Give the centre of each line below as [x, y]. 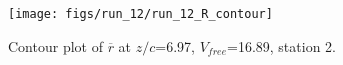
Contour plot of [55, 45]
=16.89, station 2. [281, 45]
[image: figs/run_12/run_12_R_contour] [140, 14]
